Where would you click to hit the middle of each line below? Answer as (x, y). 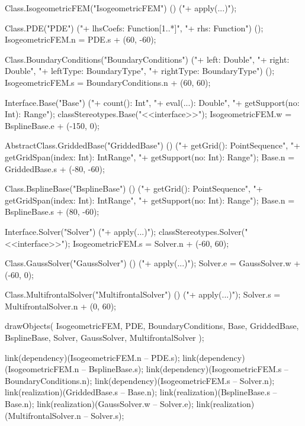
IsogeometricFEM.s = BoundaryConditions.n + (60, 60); (108, 82)
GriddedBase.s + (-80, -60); (55, 168)
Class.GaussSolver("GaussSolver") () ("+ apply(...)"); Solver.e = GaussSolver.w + (153, 263)
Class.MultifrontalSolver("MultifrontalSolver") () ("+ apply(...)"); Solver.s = (143, 294)
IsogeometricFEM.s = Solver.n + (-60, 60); (151, 243)
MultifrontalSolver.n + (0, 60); (60, 306)
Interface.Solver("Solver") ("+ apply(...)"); (81, 231)
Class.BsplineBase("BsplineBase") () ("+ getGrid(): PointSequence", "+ (134, 188)
